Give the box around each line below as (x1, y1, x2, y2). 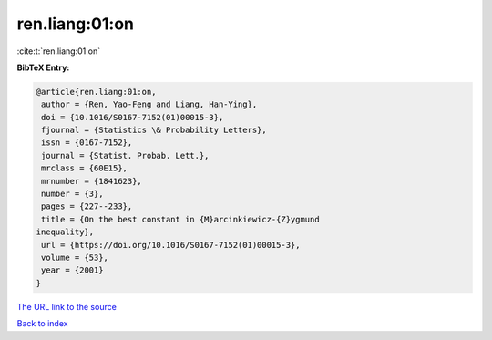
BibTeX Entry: (16, 62, 70, 73)
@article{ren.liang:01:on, (36, 87, 157, 97)
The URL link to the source (16, 301, 118, 312)
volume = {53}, (41, 252, 109, 263)
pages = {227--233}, (41, 201, 133, 211)
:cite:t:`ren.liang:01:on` (16, 46, 100, 57)
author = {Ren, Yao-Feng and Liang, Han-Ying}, (41, 99, 258, 109)
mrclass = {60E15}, (41, 163, 128, 173)
